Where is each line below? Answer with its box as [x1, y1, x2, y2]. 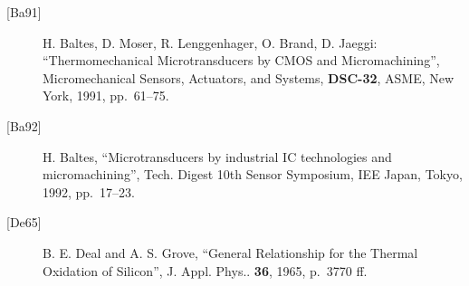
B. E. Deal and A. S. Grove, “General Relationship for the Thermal [43, 243, 418, 262]
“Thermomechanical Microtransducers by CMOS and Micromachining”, [43, 51, 440, 70]
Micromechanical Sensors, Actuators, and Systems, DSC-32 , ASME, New [43, 68, 455, 87]
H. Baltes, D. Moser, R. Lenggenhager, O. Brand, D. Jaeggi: [43, 33, 378, 52]
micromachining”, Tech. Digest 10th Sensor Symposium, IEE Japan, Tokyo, [43, 165, 463, 184]
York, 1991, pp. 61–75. [43, 86, 169, 105]
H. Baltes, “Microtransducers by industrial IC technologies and [43, 147, 392, 166]
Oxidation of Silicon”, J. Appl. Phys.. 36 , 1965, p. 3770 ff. [43, 261, 368, 280]
